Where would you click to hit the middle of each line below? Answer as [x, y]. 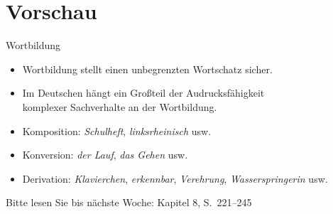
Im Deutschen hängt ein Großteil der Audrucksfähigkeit [143, 93]
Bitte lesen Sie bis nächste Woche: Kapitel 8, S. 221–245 [129, 202]
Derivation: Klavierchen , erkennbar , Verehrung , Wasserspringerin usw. [175, 178]
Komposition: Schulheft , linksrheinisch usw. [117, 130]
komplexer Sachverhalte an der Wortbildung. [120, 106]
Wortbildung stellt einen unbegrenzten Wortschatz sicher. [147, 69]
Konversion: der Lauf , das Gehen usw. [105, 155]
